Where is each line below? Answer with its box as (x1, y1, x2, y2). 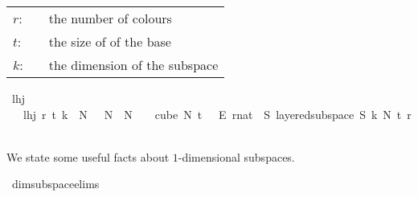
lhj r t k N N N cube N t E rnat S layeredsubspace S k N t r (23, 105, 412, 122)
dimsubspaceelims (11, 175, 100, 192)
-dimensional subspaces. (178, 148, 295, 165)
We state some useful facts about (6, 148, 170, 165)
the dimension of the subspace (48, 55, 219, 74)
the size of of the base (48, 32, 171, 51)
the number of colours (48, 9, 172, 27)
